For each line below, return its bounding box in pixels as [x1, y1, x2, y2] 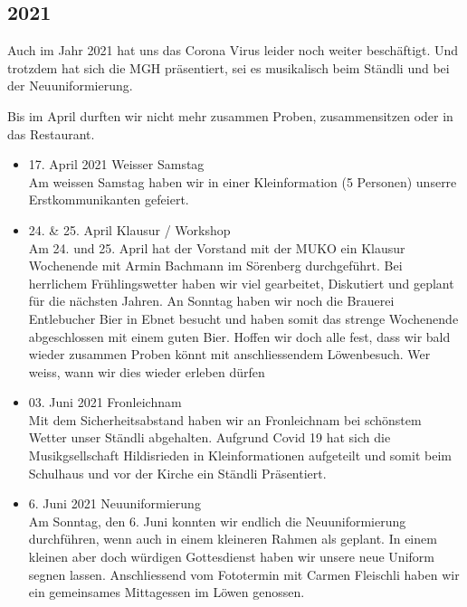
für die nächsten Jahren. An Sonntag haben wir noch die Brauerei [28, 291, 395, 310]
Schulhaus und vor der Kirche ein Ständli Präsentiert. [28, 463, 327, 482]
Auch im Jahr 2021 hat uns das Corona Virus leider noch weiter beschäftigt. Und [7, 41, 459, 60]
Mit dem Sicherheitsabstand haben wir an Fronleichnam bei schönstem [28, 410, 422, 429]
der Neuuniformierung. [7, 76, 133, 95]
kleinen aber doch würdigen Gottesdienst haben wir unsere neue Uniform [28, 547, 434, 566]
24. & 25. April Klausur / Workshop [28, 220, 231, 239]
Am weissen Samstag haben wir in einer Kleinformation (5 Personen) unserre [28, 172, 457, 191]
